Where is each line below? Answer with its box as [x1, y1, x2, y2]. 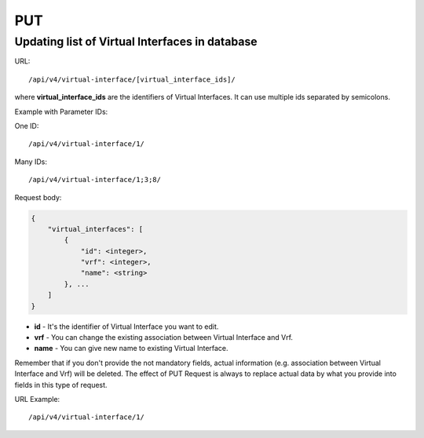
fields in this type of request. [14, 380, 108, 389]
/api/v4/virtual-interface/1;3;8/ [28, 175, 161, 184]
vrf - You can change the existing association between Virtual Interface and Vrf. [34, 333, 294, 341]
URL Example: [14, 394, 60, 403]
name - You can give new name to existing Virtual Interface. [34, 344, 228, 353]
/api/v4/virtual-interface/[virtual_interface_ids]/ [28, 75, 236, 84]
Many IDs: [14, 157, 47, 166]
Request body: [14, 192, 62, 202]
